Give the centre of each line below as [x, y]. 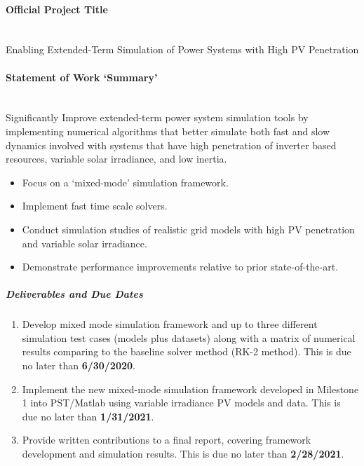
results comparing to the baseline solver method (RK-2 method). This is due [187, 351]
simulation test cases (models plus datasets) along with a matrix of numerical [189, 337]
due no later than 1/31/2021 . [88, 416]
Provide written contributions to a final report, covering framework [167, 440]
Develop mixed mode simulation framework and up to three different [170, 324]
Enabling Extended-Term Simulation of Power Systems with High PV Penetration [182, 49]
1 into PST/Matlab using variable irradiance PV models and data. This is [181, 403]
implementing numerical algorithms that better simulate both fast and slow [168, 131]
